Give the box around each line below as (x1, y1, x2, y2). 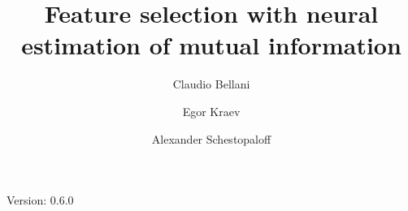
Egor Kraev (182, 102, 241, 119)
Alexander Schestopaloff (151, 130, 271, 147)
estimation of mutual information (21, 28, 401, 62)
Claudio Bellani (172, 75, 250, 93)
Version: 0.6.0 (7, 192, 74, 209)
